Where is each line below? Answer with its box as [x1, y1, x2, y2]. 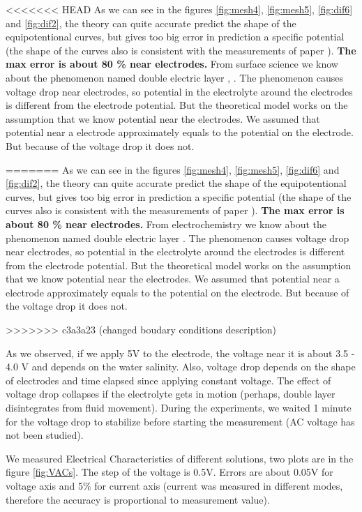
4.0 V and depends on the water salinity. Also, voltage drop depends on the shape [6, 359, 356, 374]
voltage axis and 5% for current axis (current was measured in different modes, [6, 479, 343, 492]
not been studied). [6, 428, 84, 442]
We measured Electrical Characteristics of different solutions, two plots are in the [6, 451, 354, 465]
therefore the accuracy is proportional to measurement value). [6, 492, 270, 506]
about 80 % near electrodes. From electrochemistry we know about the [6, 216, 327, 231]
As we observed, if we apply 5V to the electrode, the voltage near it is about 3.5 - [6, 345, 355, 360]
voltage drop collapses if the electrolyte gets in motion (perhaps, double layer [6, 386, 335, 401]
